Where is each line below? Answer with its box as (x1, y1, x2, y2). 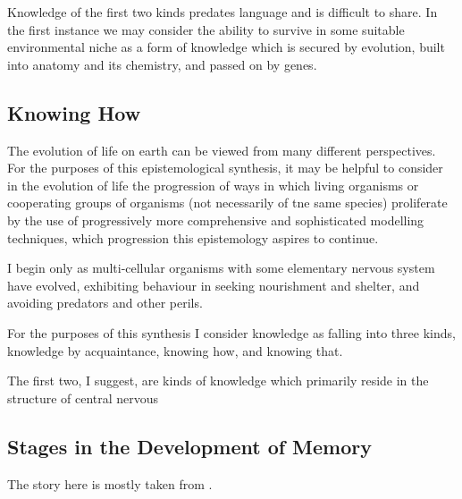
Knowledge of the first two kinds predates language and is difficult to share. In (7, 3, 438, 21)
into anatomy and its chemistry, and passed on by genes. (7, 55, 317, 73)
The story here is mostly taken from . (7, 474, 213, 493)
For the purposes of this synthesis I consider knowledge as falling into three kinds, (7, 323, 456, 342)
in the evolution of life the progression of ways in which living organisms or (7, 175, 419, 194)
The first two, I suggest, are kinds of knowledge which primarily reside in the (7, 371, 429, 390)
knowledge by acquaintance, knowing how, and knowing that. (7, 341, 343, 359)
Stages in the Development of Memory (7, 432, 373, 460)
